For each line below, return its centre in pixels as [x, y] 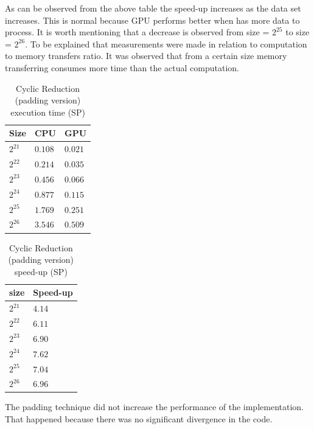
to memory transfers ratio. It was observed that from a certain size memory [146, 56]
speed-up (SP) [41, 271]
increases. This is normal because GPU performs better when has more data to [152, 20]
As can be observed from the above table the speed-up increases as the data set [153, 8]
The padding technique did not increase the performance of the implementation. [154, 407]
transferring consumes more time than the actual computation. [122, 67]
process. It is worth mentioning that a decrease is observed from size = [137, 32]
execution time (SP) [48, 112]
